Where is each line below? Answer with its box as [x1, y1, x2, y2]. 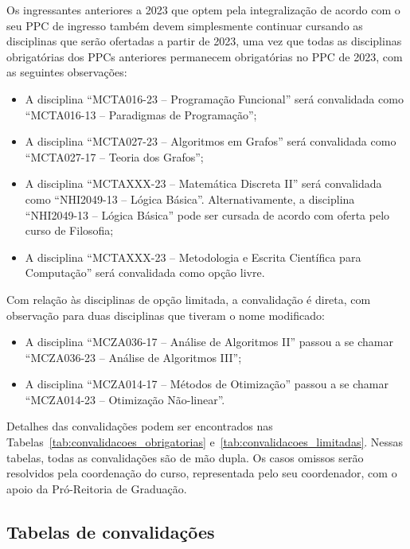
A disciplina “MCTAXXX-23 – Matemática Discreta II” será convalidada [25, 175, 382, 192]
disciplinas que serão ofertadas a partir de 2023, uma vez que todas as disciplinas [6, 33, 402, 49]
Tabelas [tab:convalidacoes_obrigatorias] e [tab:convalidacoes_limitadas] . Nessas [6, 434, 404, 450]
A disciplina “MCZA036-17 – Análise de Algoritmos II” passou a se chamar [25, 333, 393, 350]
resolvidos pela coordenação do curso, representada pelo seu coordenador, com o [6, 465, 397, 481]
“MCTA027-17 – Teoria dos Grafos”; [25, 148, 204, 165]
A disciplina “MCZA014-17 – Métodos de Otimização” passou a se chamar [25, 376, 389, 392]
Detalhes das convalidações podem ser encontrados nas [6, 418, 273, 434]
